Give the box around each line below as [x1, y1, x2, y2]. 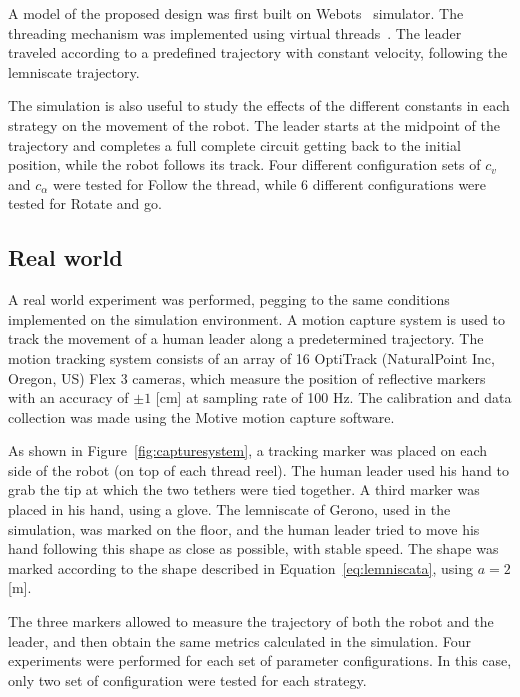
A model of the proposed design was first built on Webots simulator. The [8, 3, 464, 23]
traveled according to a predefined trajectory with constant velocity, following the [8, 42, 508, 63]
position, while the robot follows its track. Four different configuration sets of [8, 154, 481, 175]
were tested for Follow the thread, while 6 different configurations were [53, 173, 487, 194]
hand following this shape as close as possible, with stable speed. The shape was [8, 538, 499, 559]
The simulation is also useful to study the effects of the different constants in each [8, 95, 510, 116]
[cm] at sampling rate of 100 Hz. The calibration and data [155, 387, 512, 408]
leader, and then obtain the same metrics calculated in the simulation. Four [8, 630, 471, 651]
